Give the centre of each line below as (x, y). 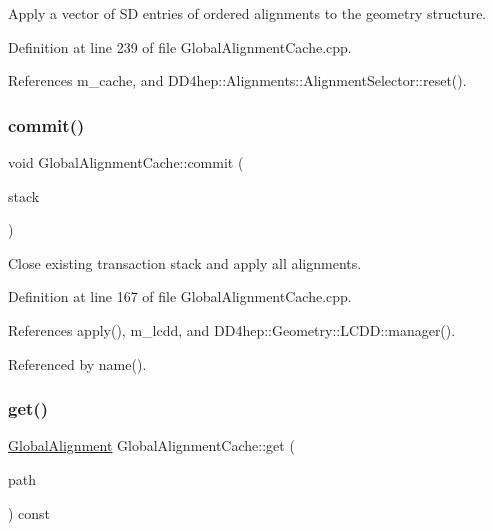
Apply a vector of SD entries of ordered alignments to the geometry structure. (247, 13)
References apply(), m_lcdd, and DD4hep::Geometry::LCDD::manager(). (232, 329)
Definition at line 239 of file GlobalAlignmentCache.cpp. (180, 46)
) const (29, 512)
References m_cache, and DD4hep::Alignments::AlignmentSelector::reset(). (237, 80)
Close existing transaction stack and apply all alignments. (185, 262)
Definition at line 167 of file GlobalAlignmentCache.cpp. (180, 296)
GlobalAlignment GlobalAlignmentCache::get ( (151, 445)
